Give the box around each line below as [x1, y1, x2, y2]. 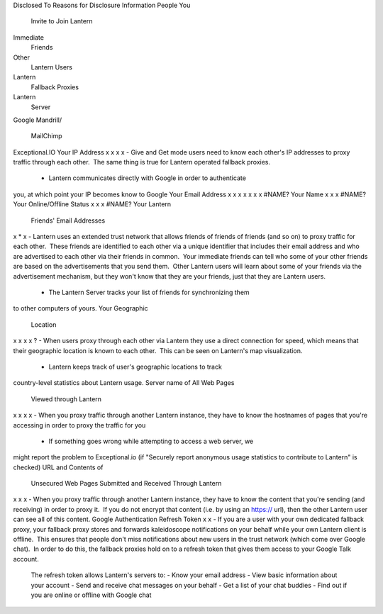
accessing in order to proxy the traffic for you [13, 420, 146, 429]
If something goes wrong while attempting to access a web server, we [48, 437, 254, 445]
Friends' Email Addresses [30, 216, 106, 225]
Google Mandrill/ [13, 116, 62, 124]
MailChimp [30, 132, 63, 140]
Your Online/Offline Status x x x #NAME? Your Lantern [13, 200, 172, 208]
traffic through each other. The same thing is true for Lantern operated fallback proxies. [13, 158, 271, 167]
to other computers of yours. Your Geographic [13, 304, 148, 313]
